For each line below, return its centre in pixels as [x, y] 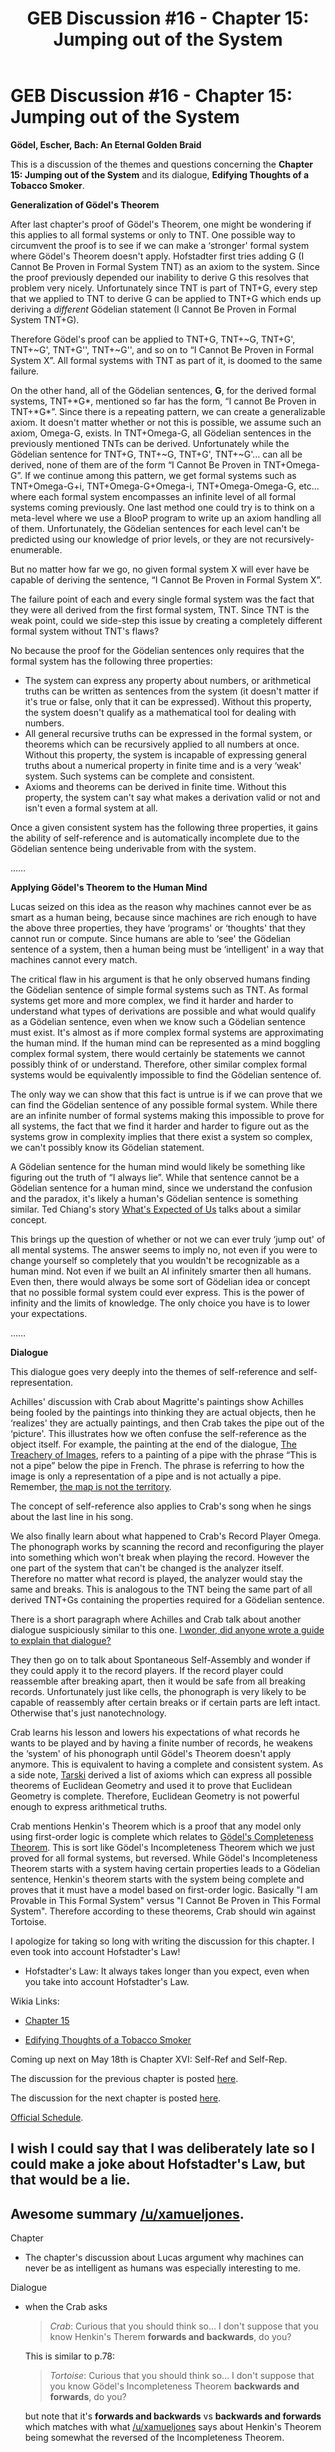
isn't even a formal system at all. [91, 808]
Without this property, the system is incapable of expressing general [165, 754]
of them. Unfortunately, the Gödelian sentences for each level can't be [155, 528]
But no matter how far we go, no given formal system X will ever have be [160, 569]
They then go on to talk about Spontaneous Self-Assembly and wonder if [160, 1659]
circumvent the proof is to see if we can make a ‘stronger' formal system [160, 245]
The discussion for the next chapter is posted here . [116, 2098]
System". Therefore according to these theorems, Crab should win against [163, 1911]
